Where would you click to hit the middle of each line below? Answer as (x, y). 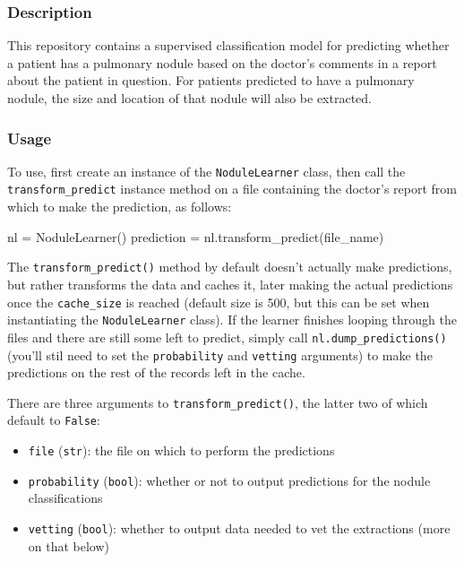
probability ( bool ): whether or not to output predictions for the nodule (229, 480)
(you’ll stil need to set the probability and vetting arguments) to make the (220, 354)
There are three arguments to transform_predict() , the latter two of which (218, 402)
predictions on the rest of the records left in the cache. (156, 372)
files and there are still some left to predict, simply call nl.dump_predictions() (227, 337)
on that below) (69, 545)
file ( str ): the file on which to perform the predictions (181, 450)
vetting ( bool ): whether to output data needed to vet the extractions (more (239, 528)
